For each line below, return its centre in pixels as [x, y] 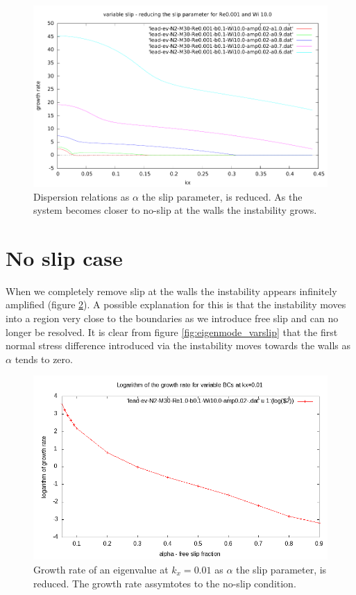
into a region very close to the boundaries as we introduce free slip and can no [172, 318]
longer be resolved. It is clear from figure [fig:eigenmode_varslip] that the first [172, 332]
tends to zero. [44, 359]
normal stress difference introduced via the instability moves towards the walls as [178, 345]
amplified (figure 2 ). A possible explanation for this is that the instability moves [176, 304]
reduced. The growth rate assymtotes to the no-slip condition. [165, 583]
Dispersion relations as [82, 196]
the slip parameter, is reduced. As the [222, 196]
